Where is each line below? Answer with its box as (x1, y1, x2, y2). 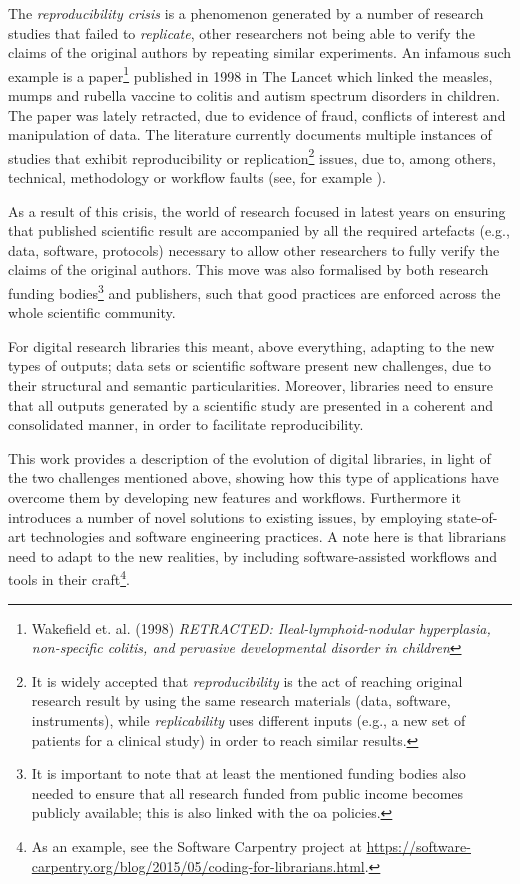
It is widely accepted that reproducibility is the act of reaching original (31, 670, 463, 691)
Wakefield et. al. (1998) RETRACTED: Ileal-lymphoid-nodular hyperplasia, (31, 617, 491, 638)
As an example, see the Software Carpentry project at (31, 836, 362, 856)
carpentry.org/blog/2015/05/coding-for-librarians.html (31, 855, 365, 876)
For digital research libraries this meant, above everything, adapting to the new (8, 335, 495, 356)
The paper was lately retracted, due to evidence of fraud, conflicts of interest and (8, 104, 506, 125)
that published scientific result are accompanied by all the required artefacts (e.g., (8, 220, 510, 241)
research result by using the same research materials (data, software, (31, 690, 451, 711)
